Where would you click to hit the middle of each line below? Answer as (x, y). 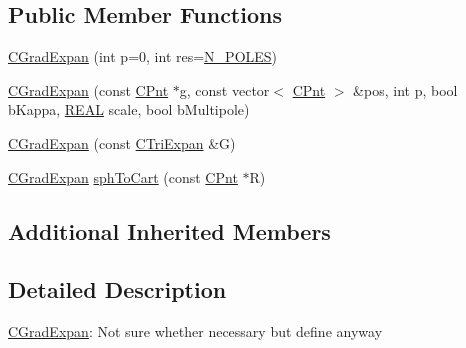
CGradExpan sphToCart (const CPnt (123, 176)
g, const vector (224, 89)
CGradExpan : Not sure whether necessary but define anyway (195, 331)
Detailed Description (117, 289)
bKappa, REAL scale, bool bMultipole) (129, 109)
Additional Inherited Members (169, 230)
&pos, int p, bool (405, 89)
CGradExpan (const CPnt (88, 89)
